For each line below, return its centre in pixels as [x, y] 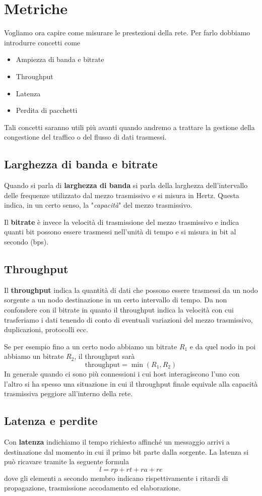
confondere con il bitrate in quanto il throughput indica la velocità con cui [119, 310]
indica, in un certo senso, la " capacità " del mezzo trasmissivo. [98, 205]
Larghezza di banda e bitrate [81, 164]
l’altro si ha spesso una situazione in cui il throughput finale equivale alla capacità [131, 383]
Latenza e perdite [51, 421]
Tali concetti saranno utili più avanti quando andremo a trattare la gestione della [129, 127]
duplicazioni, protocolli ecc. [46, 329]
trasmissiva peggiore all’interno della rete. [69, 393]
